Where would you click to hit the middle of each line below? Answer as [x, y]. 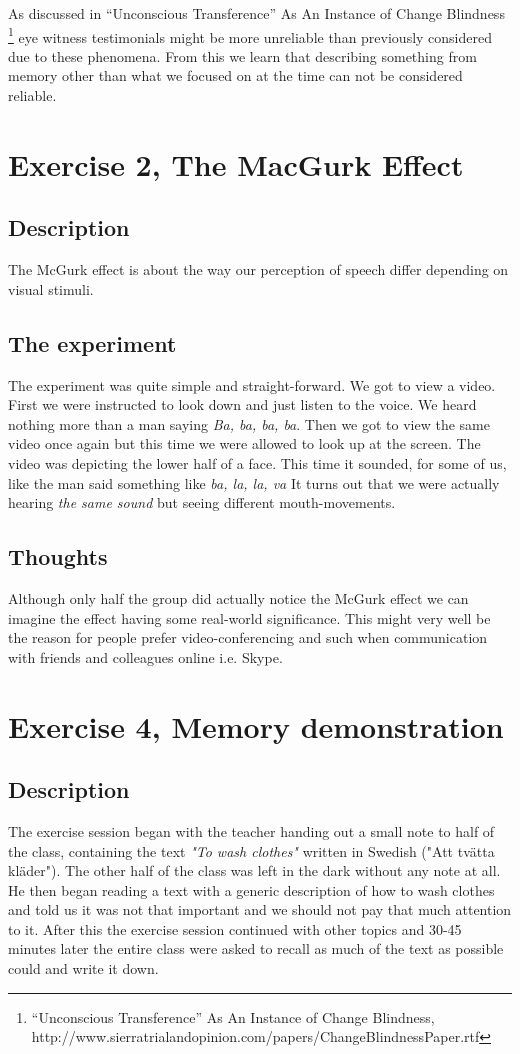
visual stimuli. [51, 288]
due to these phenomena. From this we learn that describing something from [242, 55]
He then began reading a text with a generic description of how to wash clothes [251, 889]
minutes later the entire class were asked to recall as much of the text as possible [256, 948]
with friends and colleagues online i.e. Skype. [145, 656]
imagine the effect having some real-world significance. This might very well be [249, 617]
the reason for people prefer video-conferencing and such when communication [248, 637]
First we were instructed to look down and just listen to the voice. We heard [242, 404]
